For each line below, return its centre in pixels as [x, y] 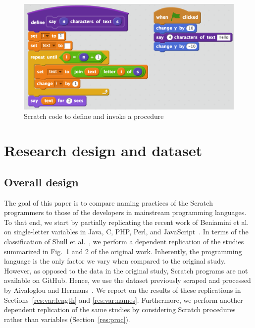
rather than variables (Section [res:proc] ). [67, 319]
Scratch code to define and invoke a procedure [94, 116]
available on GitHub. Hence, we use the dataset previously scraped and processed [127, 280]
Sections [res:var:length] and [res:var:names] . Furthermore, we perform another [124, 300]
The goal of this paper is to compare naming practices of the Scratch [108, 202]
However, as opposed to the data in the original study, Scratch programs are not [126, 270]
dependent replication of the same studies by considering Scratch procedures [120, 309]
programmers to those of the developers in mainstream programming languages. [125, 212]
